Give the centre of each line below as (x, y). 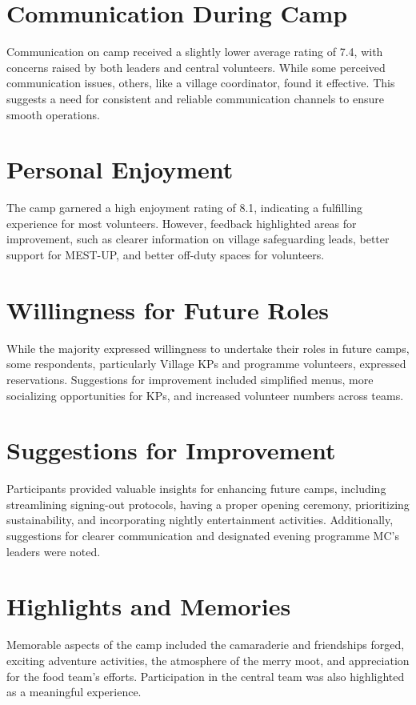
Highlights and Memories (149, 606)
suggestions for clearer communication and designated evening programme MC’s (203, 535)
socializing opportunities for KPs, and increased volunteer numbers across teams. (205, 395)
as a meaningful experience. (74, 692)
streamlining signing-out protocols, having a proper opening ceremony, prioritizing (208, 504)
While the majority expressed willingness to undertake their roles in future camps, (208, 348)
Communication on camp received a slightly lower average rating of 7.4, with (195, 52)
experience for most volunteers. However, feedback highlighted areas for (182, 223)
